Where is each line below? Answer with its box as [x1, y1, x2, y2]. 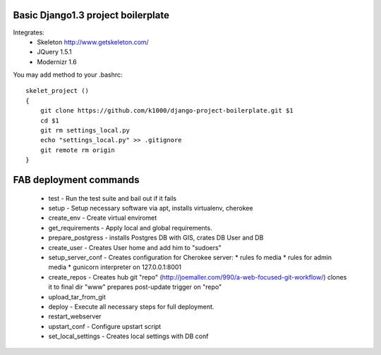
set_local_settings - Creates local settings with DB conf [48, 332, 209, 341]
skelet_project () [25, 87, 90, 95]
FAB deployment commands [13, 174, 140, 186]
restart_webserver [48, 312, 102, 320]
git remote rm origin [40, 146, 116, 154]
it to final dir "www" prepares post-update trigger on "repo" [48, 282, 222, 292]
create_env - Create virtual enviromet [48, 213, 157, 222]
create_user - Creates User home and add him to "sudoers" [48, 243, 222, 251]
